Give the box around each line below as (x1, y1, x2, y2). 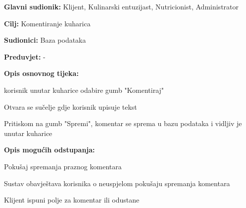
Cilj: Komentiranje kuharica (4, 18, 91, 28)
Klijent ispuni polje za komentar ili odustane (4, 195, 140, 205)
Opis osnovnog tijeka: (4, 68, 79, 78)
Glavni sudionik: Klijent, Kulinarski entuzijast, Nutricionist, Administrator (4, 1, 239, 11)
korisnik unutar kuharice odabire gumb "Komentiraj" (4, 84, 164, 95)
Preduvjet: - (4, 51, 46, 62)
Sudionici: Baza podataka (4, 35, 86, 45)
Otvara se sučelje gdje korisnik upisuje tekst (4, 101, 137, 112)
